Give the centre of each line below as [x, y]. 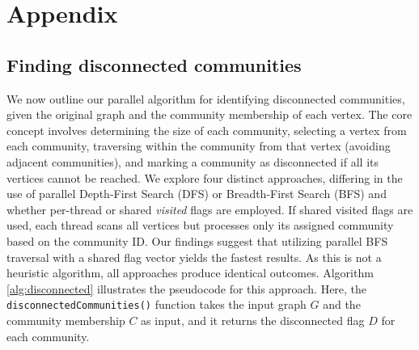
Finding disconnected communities [154, 64]
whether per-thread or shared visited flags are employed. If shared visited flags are [210, 209]
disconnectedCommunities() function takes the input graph [157, 304]
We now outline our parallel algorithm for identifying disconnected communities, [206, 98]
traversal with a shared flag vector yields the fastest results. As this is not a [194, 257]
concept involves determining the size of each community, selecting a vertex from [207, 130]
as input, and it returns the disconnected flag [253, 320]
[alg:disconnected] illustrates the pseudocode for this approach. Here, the [187, 288]
